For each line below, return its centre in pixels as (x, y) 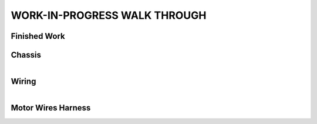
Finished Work (38, 36)
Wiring (23, 81)
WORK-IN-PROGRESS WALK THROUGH (109, 15)
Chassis (26, 55)
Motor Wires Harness (51, 108)
